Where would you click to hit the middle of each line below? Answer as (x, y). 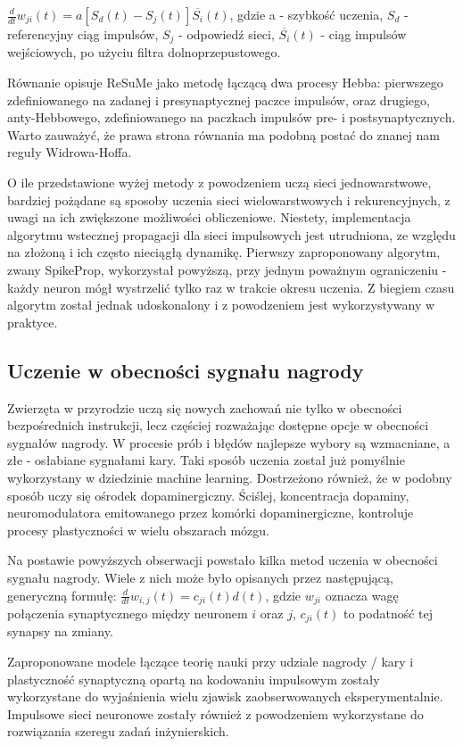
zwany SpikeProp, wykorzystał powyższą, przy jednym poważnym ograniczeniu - (227, 269)
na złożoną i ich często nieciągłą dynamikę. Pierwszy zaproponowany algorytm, (224, 252)
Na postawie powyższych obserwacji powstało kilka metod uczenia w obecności (223, 560)
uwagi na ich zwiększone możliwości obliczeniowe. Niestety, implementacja (209, 217)
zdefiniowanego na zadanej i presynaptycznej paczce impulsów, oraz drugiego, (219, 99)
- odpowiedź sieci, (227, 34)
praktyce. (33, 322)
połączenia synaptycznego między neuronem (128, 613)
